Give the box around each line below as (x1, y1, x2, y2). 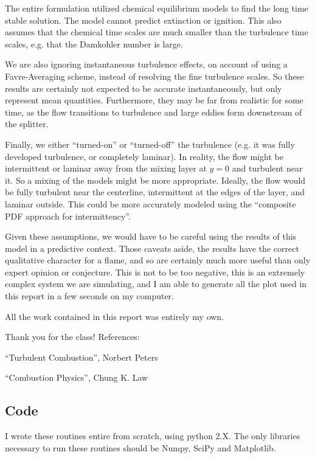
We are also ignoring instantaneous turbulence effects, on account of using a (5, 58, 288, 71)
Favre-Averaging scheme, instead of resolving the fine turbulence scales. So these (5, 69, 304, 82)
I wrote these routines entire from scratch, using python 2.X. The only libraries (5, 429, 300, 442)
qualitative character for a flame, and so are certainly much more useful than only (5, 254, 311, 266)
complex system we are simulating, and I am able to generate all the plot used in (5, 277, 307, 290)
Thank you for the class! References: (5, 330, 140, 343)
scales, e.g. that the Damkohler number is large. (5, 37, 183, 50)
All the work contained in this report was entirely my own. (5, 310, 224, 322)
